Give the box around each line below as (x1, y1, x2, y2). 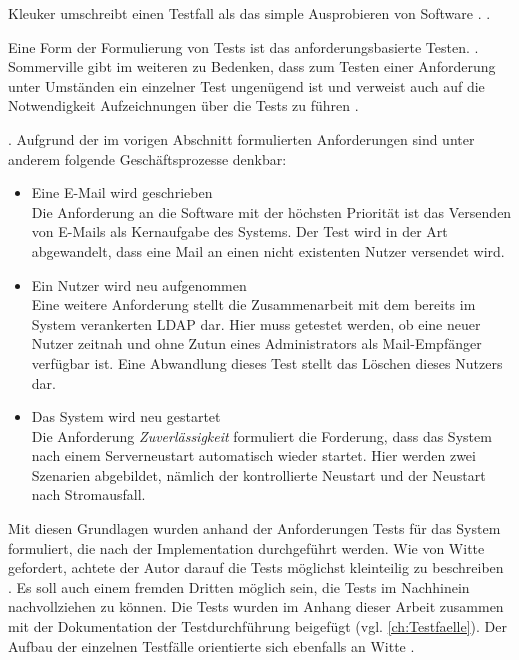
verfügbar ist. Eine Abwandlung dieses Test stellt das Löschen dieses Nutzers (31, 352, 503, 373)
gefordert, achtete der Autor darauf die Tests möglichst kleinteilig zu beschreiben (8, 557, 504, 578)
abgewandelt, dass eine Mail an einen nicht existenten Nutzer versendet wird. (31, 240, 505, 261)
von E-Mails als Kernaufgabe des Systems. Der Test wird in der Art (31, 221, 448, 242)
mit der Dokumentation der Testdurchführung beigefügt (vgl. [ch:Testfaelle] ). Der (8, 616, 507, 637)
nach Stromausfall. (31, 484, 146, 505)
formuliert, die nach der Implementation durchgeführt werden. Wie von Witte (8, 537, 485, 558)
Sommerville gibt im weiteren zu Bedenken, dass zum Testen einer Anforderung (8, 56, 496, 77)
